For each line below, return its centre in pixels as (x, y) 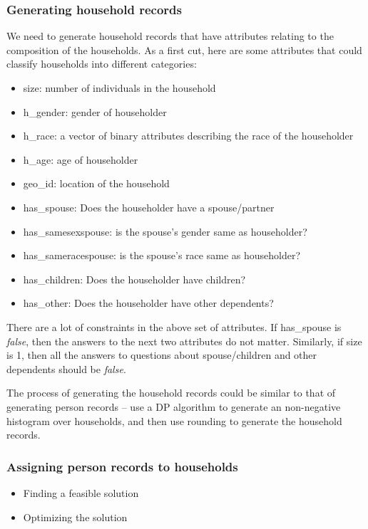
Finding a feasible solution (81, 492)
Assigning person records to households (122, 466)
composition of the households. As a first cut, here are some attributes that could (184, 49)
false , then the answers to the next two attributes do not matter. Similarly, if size (184, 341)
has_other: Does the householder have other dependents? (148, 303)
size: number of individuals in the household (119, 88)
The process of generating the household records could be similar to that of (171, 393)
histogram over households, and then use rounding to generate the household (174, 420)
